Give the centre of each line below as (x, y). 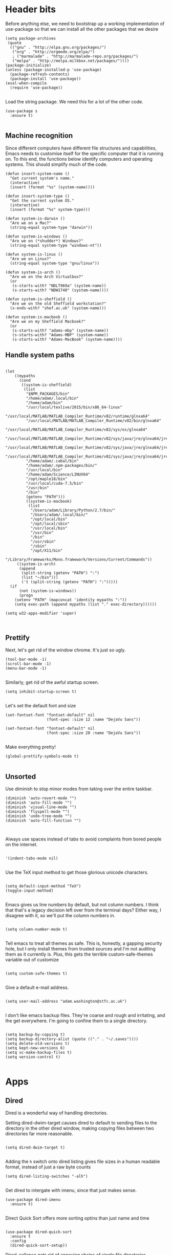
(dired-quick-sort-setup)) (39, 1246)
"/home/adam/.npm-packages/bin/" (61, 465)
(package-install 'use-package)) (46, 79)
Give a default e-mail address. (37, 988)
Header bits (31, 9)
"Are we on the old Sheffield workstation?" (58, 304)
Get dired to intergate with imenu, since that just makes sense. (71, 1191)
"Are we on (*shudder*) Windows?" (47, 241)
